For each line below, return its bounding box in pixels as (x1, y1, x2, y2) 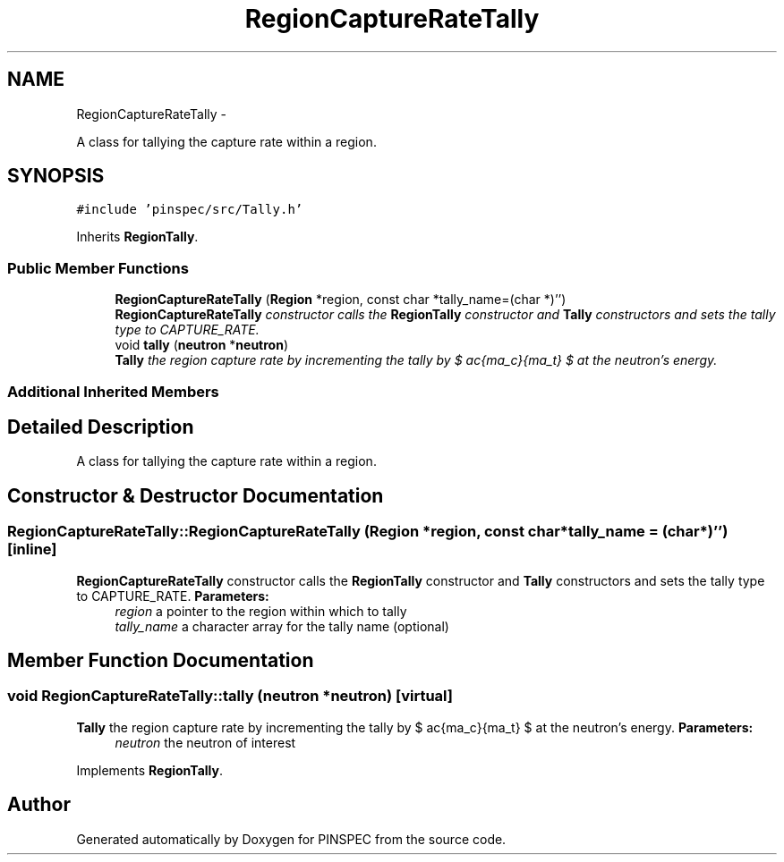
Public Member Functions (7, 258, 189, 277)
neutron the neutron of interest (115, 734, 296, 750)
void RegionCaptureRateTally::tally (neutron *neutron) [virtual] (7, 687, 454, 706)
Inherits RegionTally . (76, 229, 199, 245)
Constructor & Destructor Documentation (7, 484, 384, 507)
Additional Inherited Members (7, 382, 219, 401)
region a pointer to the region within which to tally (115, 603, 407, 619)
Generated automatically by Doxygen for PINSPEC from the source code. (76, 831, 507, 847)
